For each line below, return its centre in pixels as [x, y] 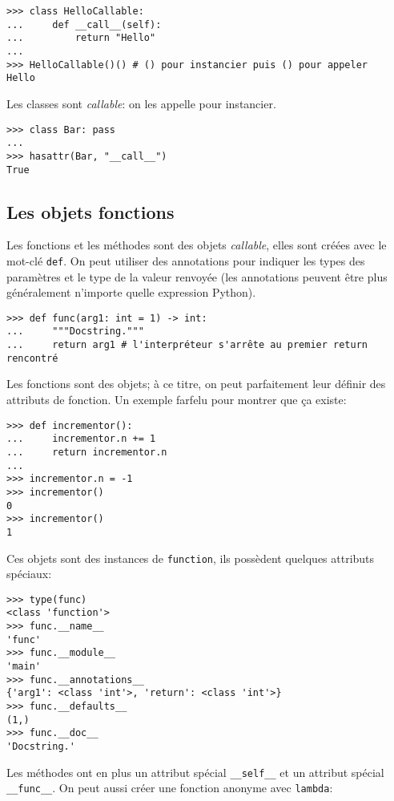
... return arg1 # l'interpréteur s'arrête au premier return [187, 345]
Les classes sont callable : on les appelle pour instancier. [141, 103]
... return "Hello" [81, 38]
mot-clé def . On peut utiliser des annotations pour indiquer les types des [186, 260]
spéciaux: [29, 574]
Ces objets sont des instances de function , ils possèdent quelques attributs [191, 558]
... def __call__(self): [84, 24]
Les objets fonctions [90, 211]
